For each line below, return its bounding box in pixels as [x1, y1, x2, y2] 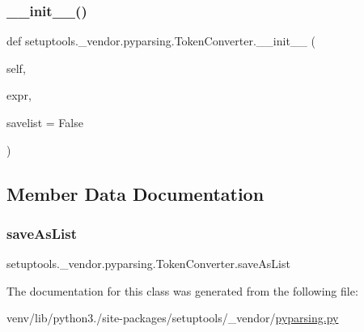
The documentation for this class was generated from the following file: [6, 282, 358, 299]
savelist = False [6, 114, 83, 130]
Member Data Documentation [6, 181, 265, 206]
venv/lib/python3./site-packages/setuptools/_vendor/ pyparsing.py [6, 309, 339, 326]
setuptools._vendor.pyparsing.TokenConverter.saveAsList [6, 255, 290, 272]
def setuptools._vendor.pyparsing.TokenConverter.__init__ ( [6, 32, 315, 49]
